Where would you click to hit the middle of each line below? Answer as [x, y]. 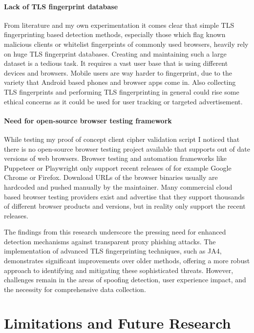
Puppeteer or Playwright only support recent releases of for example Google [118, 167]
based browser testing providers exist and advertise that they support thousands [124, 196]
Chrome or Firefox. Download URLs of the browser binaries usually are [111, 177]
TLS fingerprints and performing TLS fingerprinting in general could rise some [122, 91]
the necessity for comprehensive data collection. [75, 289]
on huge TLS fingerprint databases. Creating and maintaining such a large [115, 53]
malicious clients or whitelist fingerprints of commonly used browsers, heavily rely [126, 44]
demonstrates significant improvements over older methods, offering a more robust [127, 261]
